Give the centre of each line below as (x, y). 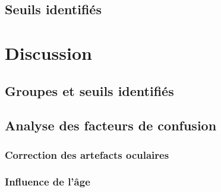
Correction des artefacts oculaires (87, 154)
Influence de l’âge (48, 182)
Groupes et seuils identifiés (89, 90)
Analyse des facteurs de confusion (111, 125)
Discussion (48, 52)
